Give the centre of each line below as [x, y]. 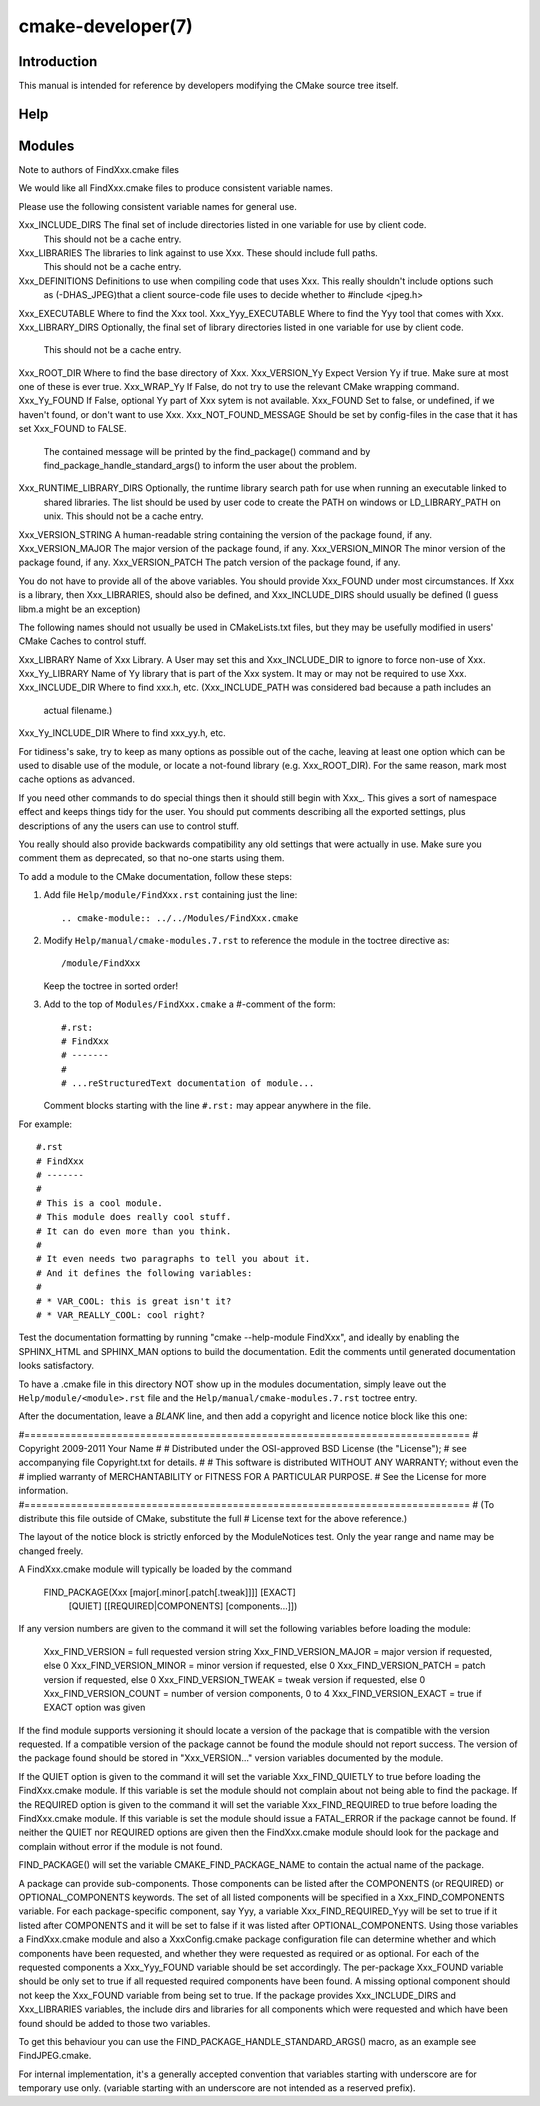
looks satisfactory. [56, 1366]
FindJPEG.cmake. [55, 2056]
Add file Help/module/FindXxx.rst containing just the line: [170, 895]
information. [43, 1491]
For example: [45, 1124]
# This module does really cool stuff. [134, 1217]
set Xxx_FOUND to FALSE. [72, 429]
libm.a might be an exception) [79, 609]
